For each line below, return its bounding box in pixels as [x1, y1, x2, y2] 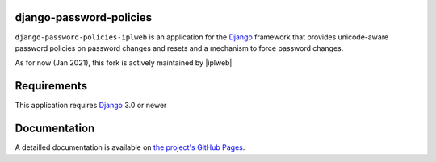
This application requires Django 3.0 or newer [15, 101, 167, 110]
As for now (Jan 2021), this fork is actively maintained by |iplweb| [15, 58, 233, 68]
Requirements [15, 79, 88, 93]
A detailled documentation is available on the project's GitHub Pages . [15, 143, 245, 152]
